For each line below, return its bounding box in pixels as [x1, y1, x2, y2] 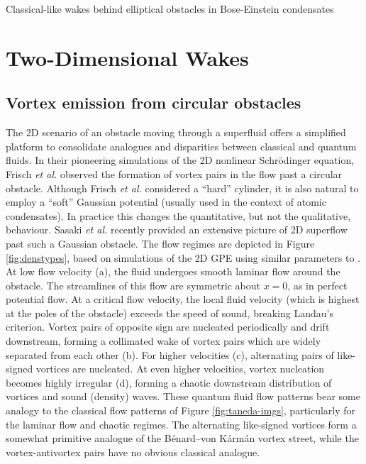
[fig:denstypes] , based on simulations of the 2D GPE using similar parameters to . [6, 250, 361, 265]
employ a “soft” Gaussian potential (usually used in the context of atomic [6, 194, 326, 209]
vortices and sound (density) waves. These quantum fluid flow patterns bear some [6, 389, 360, 404]
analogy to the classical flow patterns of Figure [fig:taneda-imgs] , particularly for [6, 403, 356, 418]
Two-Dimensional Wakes [6, 43, 249, 72]
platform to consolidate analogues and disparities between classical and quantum [6, 138, 357, 153]
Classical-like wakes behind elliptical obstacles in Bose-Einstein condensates [6, 1, 334, 16]
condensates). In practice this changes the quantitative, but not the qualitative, [6, 208, 351, 223]
